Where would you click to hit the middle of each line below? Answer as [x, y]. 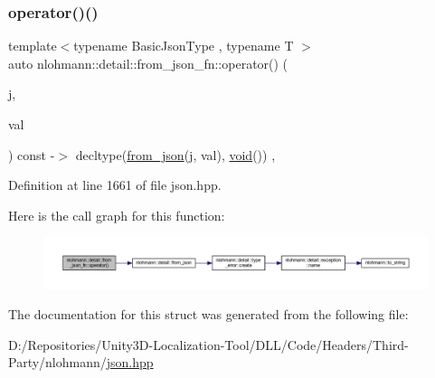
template [33, 46]
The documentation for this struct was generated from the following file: [208, 314]
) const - [32, 154]
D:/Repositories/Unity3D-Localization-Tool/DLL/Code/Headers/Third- [208, 344]
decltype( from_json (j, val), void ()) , [175, 154]
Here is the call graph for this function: [117, 215]
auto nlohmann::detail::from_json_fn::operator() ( [148, 63]
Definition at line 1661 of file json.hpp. [115, 185]
